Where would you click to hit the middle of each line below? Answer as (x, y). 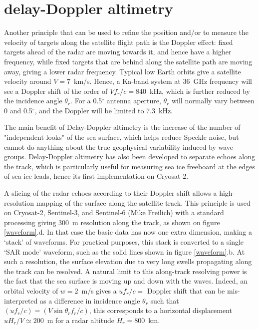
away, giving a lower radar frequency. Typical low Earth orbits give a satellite (123, 71)
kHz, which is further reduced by (200, 91)
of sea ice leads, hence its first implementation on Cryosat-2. (96, 176)
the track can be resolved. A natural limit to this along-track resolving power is (126, 271)
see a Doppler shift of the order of (56, 91)
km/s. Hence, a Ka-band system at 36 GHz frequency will (163, 81)
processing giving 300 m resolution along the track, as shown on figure (112, 222)
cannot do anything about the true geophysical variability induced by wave (119, 147)
